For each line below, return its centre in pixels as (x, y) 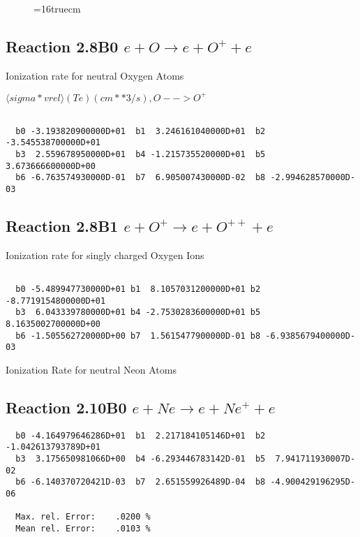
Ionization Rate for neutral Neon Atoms (91, 369)
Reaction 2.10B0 (66, 407)
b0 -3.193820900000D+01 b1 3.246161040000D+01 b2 (141, 131)
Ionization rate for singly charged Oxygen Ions (105, 255)
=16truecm (57, 8)
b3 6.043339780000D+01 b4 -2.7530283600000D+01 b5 (138, 312)
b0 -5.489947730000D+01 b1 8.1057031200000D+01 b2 (138, 289)
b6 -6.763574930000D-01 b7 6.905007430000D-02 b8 (141, 178)
